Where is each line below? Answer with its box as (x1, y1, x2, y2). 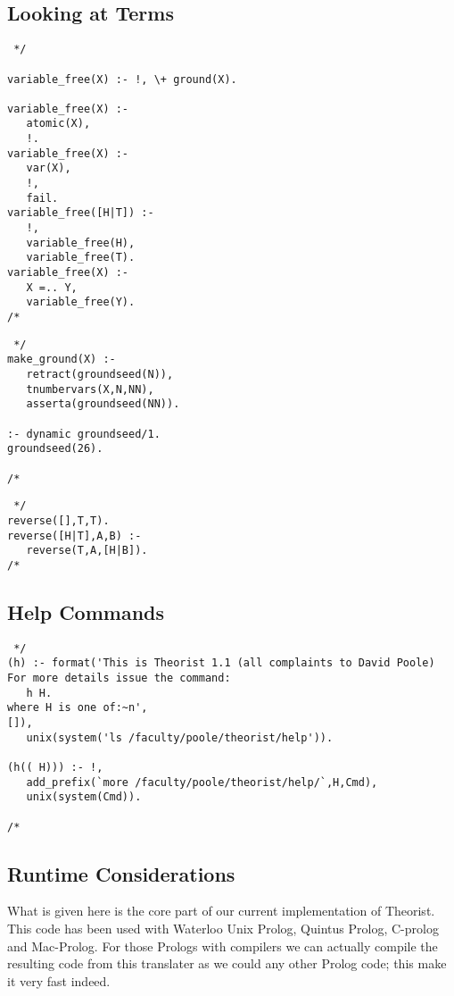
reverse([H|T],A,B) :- (7, 529, 142, 542)
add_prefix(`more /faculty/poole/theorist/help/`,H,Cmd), (26, 775, 378, 789)
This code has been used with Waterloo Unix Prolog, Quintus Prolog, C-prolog (7, 919, 439, 938)
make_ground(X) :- (7, 353, 116, 366)
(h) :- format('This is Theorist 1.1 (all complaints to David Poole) (7, 657, 435, 670)
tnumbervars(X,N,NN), (26, 382, 154, 396)
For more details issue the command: (7, 672, 231, 685)
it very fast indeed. (7, 971, 111, 990)
